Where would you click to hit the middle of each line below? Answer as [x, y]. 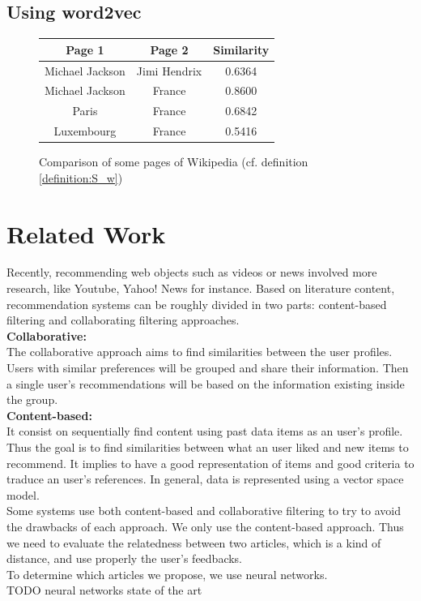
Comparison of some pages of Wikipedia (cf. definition [174, 162]
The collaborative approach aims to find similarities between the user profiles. [200, 352]
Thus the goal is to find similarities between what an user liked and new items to [208, 447]
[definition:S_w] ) [81, 177]
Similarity [241, 49]
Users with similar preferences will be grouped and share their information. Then [208, 368]
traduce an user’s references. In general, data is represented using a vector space [205, 479]
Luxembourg [85, 131]
